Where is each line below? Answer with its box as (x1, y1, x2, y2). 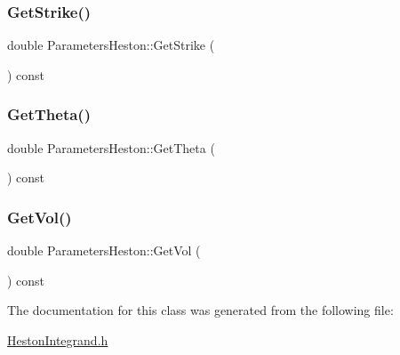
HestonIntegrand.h (7, 330, 108, 349)
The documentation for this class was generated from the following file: (7, 301, 394, 319)
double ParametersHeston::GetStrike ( (7, 36, 215, 54)
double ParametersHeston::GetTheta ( (7, 138, 215, 157)
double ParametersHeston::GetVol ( (7, 241, 201, 260)
